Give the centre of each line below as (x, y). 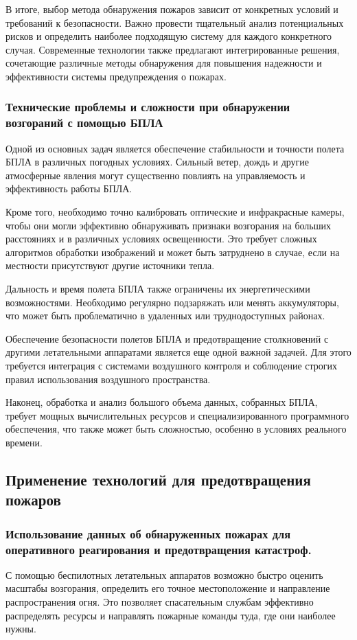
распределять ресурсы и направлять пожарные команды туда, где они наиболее (171, 615)
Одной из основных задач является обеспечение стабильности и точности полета (175, 148)
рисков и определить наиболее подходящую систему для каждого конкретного (169, 36)
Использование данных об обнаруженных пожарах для (148, 533)
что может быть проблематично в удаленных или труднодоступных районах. (165, 316)
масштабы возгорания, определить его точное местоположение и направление (168, 588)
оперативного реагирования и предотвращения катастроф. (159, 549)
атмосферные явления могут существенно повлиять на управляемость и (156, 175)
